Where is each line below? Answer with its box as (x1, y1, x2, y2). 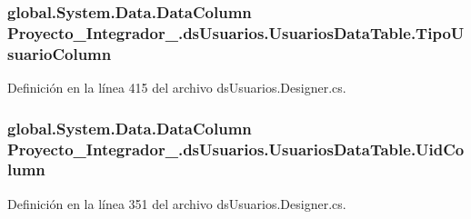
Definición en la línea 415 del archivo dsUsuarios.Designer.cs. (7, 78, 346, 97)
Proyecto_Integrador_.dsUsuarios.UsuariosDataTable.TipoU (7, 21, 465, 44)
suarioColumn (7, 42, 112, 65)
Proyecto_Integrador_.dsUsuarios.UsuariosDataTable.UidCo (7, 137, 465, 160)
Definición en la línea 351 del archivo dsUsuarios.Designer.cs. (7, 194, 346, 213)
